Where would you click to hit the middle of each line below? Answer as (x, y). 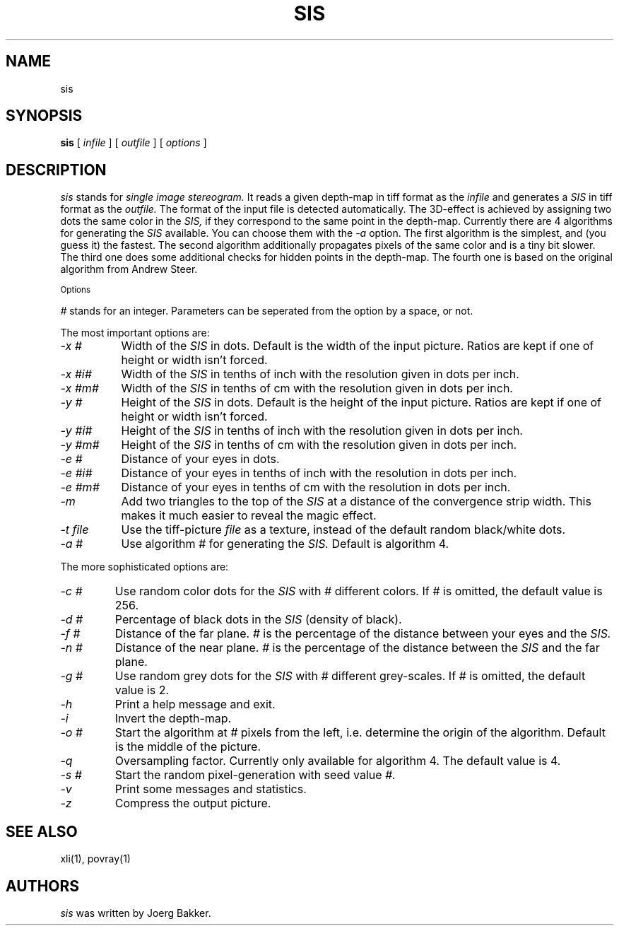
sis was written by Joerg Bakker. (136, 913)
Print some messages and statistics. (211, 789)
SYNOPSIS (44, 116)
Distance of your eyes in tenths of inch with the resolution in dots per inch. (319, 473)
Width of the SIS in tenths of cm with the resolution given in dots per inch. (317, 388)
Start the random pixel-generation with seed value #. (255, 775)
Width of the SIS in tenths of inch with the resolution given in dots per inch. (320, 374)
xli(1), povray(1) (95, 859)
